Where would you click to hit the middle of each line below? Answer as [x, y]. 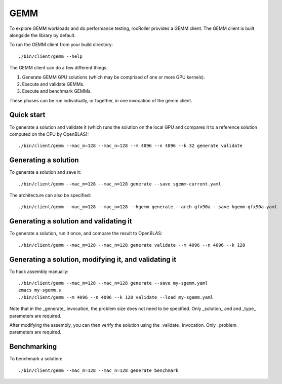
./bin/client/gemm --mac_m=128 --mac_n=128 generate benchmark [98, 370]
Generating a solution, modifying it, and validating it [93, 259]
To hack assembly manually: [39, 272]
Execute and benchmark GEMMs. [57, 91]
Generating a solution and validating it [71, 221]
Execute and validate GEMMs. [53, 84]
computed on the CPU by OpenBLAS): [49, 134]
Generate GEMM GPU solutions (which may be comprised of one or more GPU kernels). [113, 77]
